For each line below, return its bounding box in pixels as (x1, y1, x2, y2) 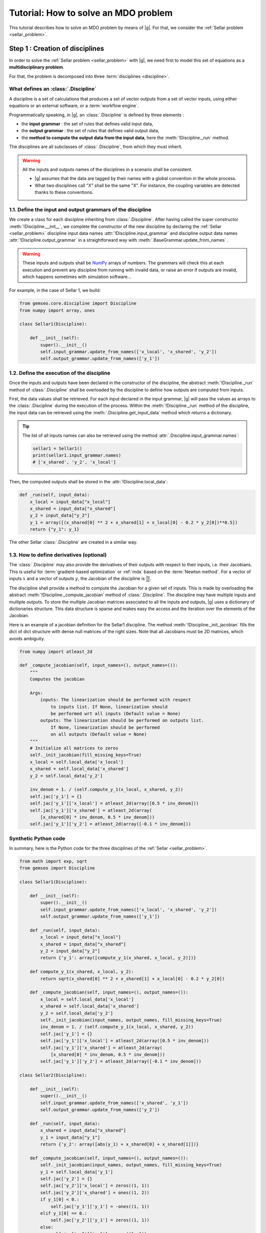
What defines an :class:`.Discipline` (9, 85, 97, 92)
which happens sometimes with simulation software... (22, 274, 132, 280)
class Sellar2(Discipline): (19, 1073, 87, 1078)
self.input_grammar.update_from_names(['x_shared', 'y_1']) (40, 1100, 189, 1106)
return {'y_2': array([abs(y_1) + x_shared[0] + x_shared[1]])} (40, 1142, 199, 1147)
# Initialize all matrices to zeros (30, 745, 118, 751)
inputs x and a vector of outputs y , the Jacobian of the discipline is (9, 576, 145, 581)
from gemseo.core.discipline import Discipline (19, 301, 136, 306)
